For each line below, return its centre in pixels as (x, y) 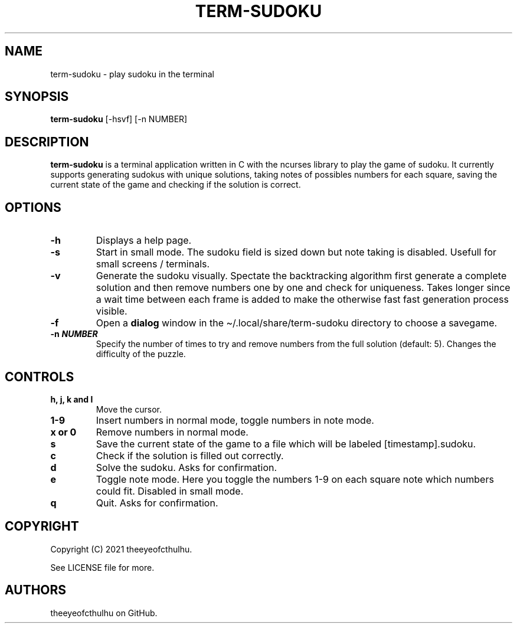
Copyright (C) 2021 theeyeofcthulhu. (121, 549)
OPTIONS (33, 207)
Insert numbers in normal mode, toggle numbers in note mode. (235, 420)
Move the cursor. (129, 409)
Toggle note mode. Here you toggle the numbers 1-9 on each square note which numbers (295, 479)
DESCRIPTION (47, 142)
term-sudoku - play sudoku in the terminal (132, 74)
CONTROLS (40, 377)
